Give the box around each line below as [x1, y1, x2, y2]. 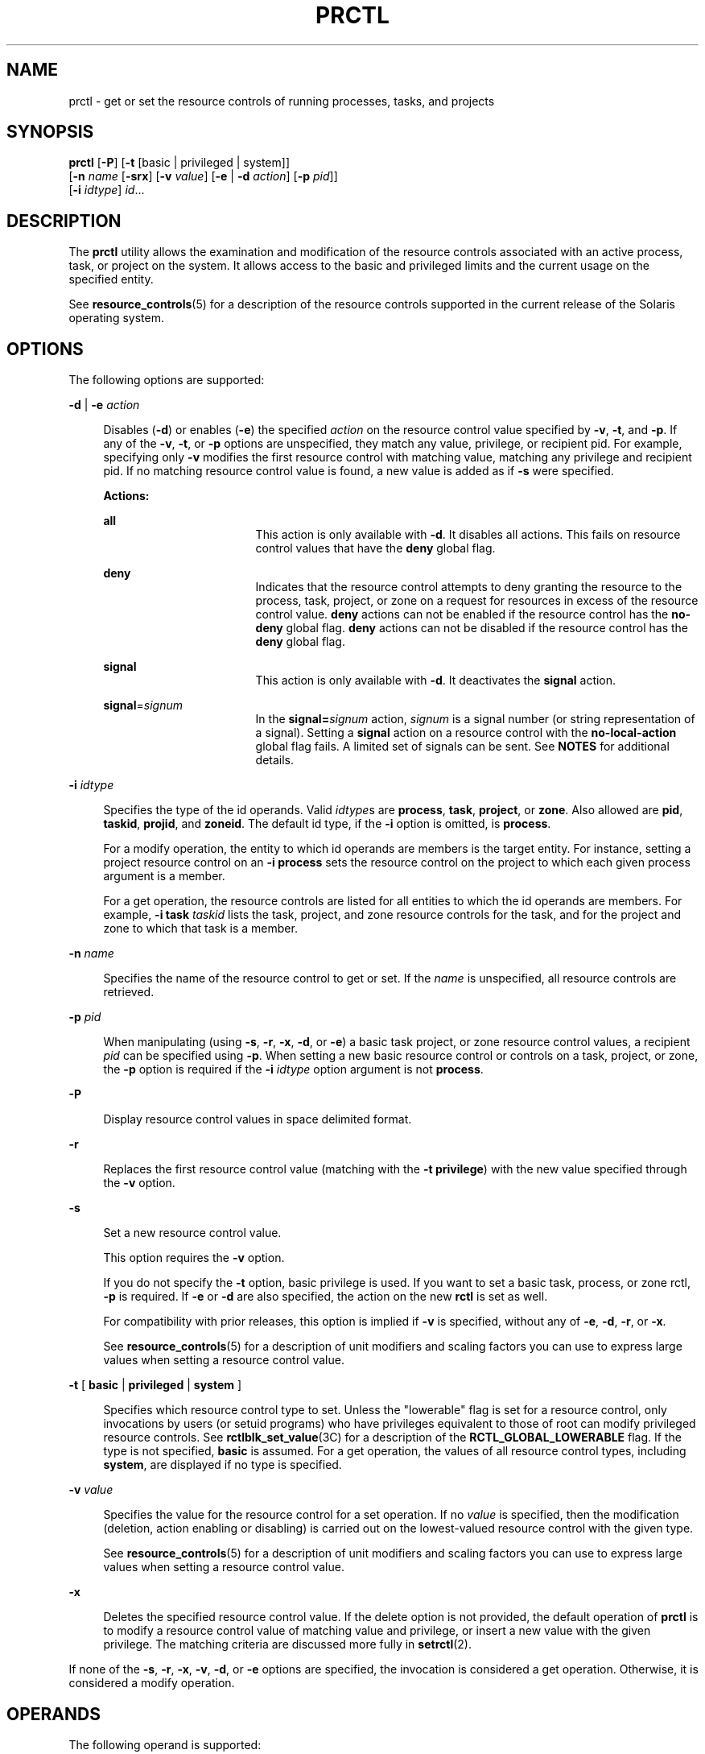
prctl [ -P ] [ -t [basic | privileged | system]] [68, 155, 290, 170]
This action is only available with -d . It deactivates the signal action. [255, 673, 616, 688]
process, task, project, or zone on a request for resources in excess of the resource [255, 594, 699, 608]
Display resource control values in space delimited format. [103, 1112, 412, 1127]
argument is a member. [103, 869, 225, 883]
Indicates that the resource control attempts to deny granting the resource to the [255, 580, 682, 594]
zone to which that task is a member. [103, 921, 298, 936]
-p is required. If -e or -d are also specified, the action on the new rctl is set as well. [103, 1289, 548, 1304]
